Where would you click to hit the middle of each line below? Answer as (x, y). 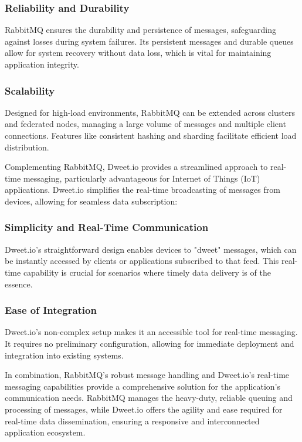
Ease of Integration (51, 310)
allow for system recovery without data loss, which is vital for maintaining (138, 53)
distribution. (27, 147)
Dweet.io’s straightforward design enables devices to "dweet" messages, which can (151, 249)
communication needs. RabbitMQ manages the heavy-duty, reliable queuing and (149, 398)
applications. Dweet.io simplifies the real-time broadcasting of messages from (142, 190)
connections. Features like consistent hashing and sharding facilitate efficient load (151, 135)
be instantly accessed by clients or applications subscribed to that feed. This (142, 261)
